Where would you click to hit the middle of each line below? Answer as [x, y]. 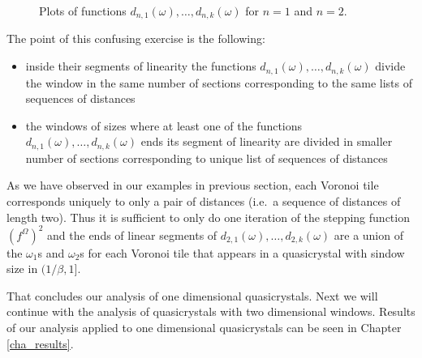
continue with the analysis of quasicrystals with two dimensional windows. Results [211, 311]
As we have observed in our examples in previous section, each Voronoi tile [193, 185]
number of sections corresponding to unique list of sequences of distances [207, 158]
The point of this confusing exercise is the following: [136, 38]
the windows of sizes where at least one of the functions [164, 125]
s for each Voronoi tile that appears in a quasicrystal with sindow [242, 252]
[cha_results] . [40, 343]
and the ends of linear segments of [132, 234]
